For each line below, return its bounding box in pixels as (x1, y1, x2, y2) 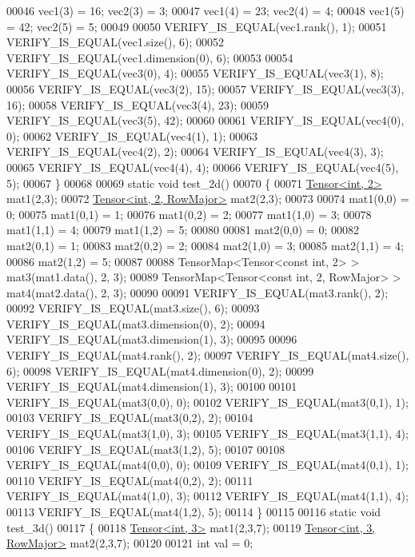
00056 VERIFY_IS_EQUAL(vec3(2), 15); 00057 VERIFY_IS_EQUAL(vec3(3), (6, 80, 405, 97)
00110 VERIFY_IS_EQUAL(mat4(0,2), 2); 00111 (6, 471, 253, 488)
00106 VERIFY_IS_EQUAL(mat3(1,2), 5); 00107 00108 (6, 440, 285, 457)
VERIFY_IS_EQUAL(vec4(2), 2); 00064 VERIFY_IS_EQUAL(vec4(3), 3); (6, 143, 384, 160)
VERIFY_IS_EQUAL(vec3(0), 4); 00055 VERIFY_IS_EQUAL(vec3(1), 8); (6, 65, 384, 82)
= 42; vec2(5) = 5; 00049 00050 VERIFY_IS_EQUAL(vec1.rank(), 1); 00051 (6, 18, 387, 34)
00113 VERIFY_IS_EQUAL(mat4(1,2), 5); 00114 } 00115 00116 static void (6, 503, 381, 519)
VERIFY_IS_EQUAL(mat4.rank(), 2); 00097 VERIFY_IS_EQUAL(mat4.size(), (6, 347, 409, 364)
